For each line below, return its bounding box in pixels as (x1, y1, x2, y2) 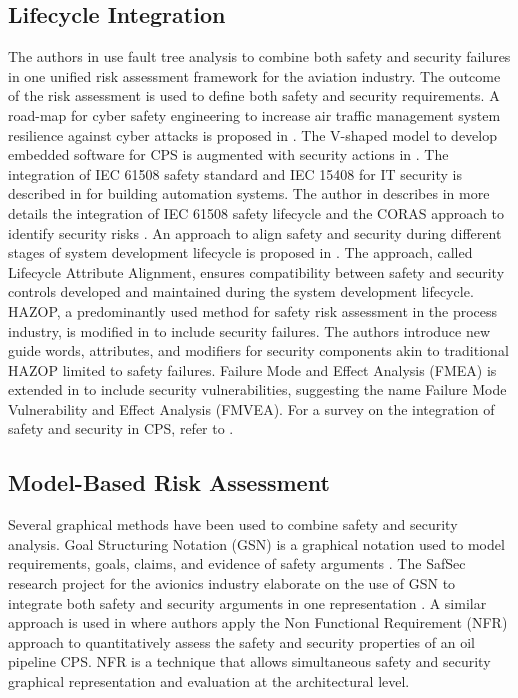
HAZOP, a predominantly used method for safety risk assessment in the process (8, 300, 498, 321)
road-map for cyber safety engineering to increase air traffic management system (8, 104, 501, 125)
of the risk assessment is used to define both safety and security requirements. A (8, 85, 500, 106)
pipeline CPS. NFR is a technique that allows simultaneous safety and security (8, 651, 491, 672)
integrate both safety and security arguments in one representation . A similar (8, 592, 487, 613)
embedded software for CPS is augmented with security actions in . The (8, 144, 449, 165)
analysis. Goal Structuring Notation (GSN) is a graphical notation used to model (8, 533, 505, 554)
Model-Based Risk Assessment (8, 467, 330, 498)
